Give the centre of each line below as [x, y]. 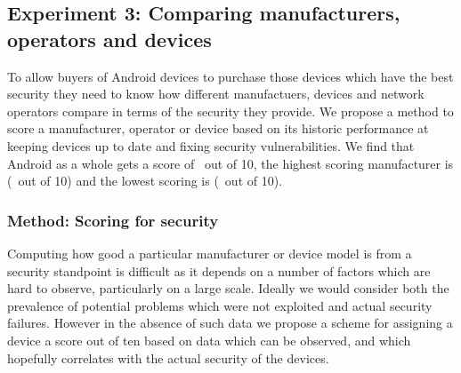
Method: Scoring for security [113, 220]
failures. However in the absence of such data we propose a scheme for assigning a [230, 323]
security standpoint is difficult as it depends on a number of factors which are [219, 270]
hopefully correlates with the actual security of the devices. [168, 357]
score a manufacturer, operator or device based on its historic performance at [218, 128]
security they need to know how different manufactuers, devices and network [216, 94]
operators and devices [109, 39]
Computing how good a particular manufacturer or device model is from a [210, 253]
